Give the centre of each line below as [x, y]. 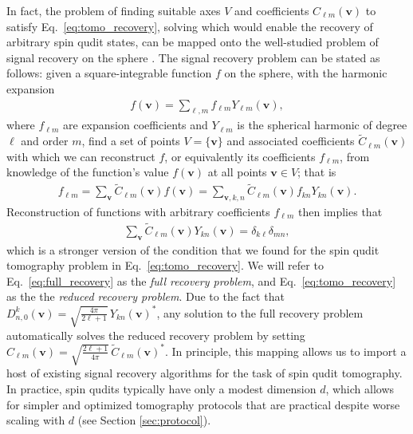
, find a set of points [131, 141]
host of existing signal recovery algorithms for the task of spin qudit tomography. [205, 373]
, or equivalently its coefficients [240, 156]
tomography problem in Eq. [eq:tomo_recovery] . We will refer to [165, 265]
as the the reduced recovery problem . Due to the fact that [146, 296]
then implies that [340, 212]
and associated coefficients [291, 141]
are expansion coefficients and [136, 125]
